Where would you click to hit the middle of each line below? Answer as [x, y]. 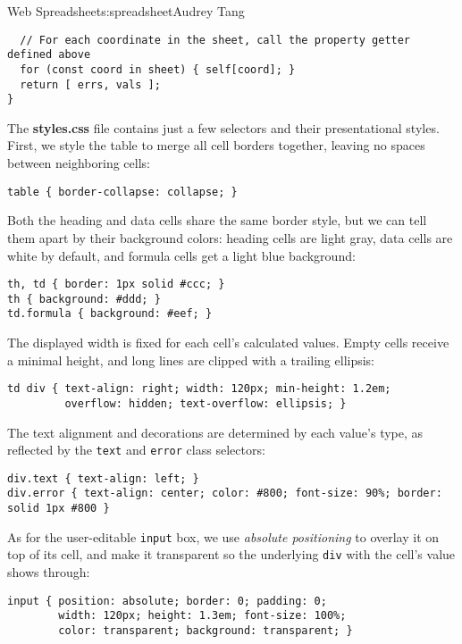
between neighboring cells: [79, 163]
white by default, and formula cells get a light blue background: [181, 255]
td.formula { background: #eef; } [110, 314]
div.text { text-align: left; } [103, 478]
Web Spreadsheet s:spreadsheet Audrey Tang [126, 11]
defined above [49, 55]
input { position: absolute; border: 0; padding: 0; [167, 601]
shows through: [49, 572]
